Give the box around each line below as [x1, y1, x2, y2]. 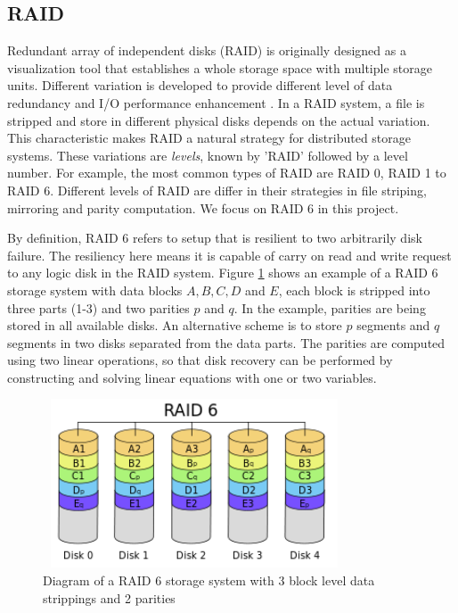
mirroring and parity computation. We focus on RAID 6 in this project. [7, 198, 399, 217]
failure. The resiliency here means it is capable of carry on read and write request [7, 245, 452, 264]
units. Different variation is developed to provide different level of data [7, 76, 393, 95]
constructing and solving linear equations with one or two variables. [7, 368, 377, 386]
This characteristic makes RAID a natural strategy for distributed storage [7, 128, 411, 147]
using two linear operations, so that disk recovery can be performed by [7, 351, 393, 369]
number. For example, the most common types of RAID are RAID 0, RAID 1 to [7, 163, 446, 182]
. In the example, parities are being [233, 298, 426, 317]
